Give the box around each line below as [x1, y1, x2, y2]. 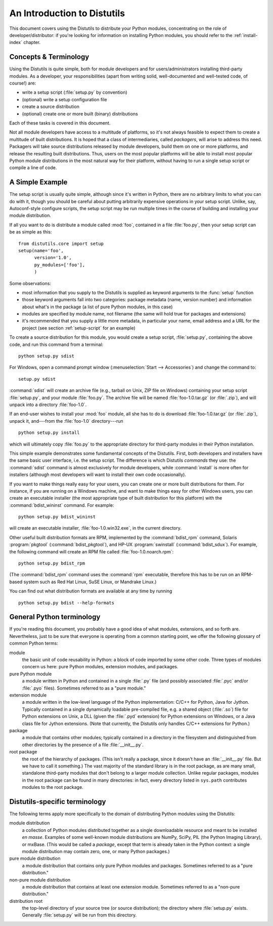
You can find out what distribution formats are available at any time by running [9, 588, 172, 594]
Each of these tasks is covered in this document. [9, 119, 111, 126]
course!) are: [9, 80, 36, 86]
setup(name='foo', [18, 248, 64, 253]
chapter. [23, 39, 40, 46]
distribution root [9, 898, 43, 904]
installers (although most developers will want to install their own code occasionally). [9, 471, 187, 478]
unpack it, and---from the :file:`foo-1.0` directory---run [9, 418, 123, 424]
